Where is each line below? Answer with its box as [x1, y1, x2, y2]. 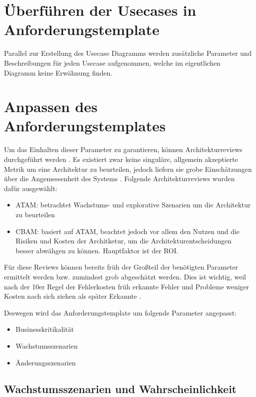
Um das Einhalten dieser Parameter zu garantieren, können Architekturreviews [4, 144, 243, 155]
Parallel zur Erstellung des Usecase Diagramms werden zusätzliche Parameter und [4, 48, 252, 58]
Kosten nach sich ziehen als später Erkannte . [4, 291, 141, 301]
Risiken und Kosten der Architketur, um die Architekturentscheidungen [15, 236, 232, 246]
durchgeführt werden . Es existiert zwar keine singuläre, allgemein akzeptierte [4, 154, 238, 164]
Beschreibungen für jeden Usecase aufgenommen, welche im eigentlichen [4, 57, 221, 68]
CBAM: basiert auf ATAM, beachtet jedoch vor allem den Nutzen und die [15, 226, 240, 236]
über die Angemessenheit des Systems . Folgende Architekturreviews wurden [4, 173, 235, 184]
